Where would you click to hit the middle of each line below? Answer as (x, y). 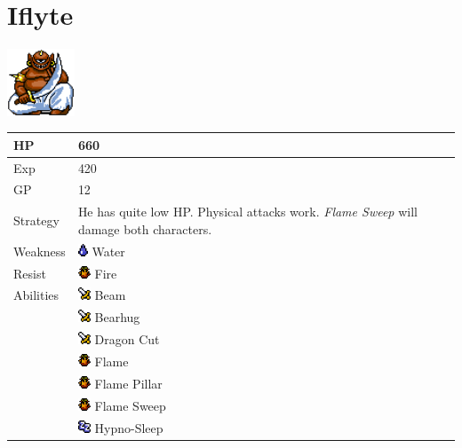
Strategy (36, 220)
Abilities (36, 295)
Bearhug (117, 317)
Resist (30, 273)
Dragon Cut (127, 339)
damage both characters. (145, 228)
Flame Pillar (128, 383)
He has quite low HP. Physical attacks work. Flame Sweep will (247, 212)
